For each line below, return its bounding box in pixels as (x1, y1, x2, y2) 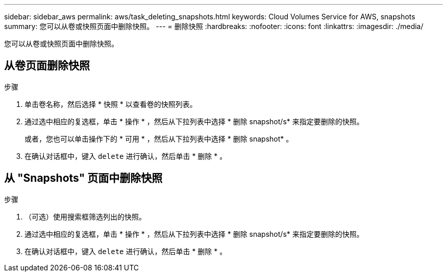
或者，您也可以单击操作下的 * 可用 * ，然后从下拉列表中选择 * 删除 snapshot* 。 (24, 134, 293, 143)
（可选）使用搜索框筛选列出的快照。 (24, 212, 146, 221)
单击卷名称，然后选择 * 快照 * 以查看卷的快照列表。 (24, 99, 197, 108)
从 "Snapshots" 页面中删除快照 (4, 172, 163, 185)
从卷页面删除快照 (4, 59, 90, 72)
